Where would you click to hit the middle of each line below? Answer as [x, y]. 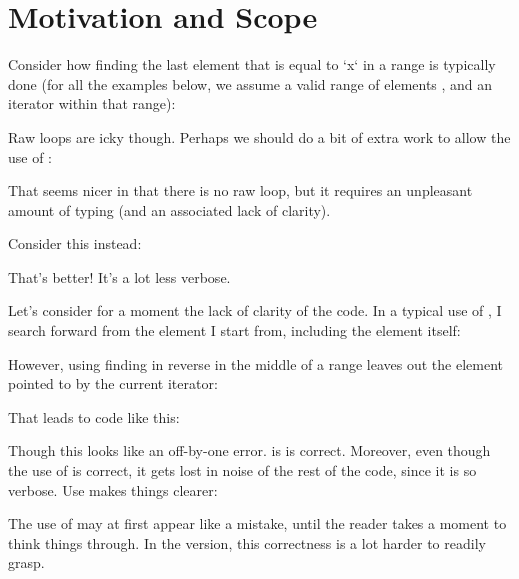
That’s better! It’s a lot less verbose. [119, 276]
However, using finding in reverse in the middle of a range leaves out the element [256, 363]
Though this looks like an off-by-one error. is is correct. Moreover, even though [249, 450]
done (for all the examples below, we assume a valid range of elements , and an [250, 83]
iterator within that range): [92, 103]
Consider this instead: [75, 243]
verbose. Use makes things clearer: [113, 489]
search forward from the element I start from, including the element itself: [234, 330]
